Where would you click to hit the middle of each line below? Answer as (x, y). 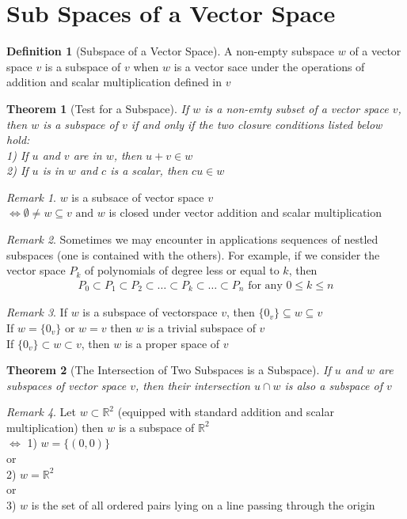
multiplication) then (55, 427)
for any (265, 285)
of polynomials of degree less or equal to (182, 270)
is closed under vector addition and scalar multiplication (245, 212)
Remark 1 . (31, 197)
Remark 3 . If (37, 312)
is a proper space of (172, 343)
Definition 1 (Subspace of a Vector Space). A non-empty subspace (171, 51)
